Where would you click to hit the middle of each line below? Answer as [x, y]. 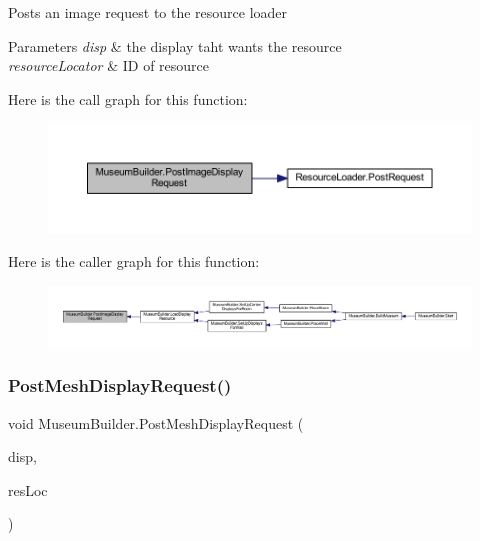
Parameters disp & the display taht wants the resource [175, 45]
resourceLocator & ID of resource [108, 65]
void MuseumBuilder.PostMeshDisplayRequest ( [156, 422]
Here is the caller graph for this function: [134, 261]
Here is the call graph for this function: [128, 98]
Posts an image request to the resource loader [148, 12]
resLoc [28, 489]
